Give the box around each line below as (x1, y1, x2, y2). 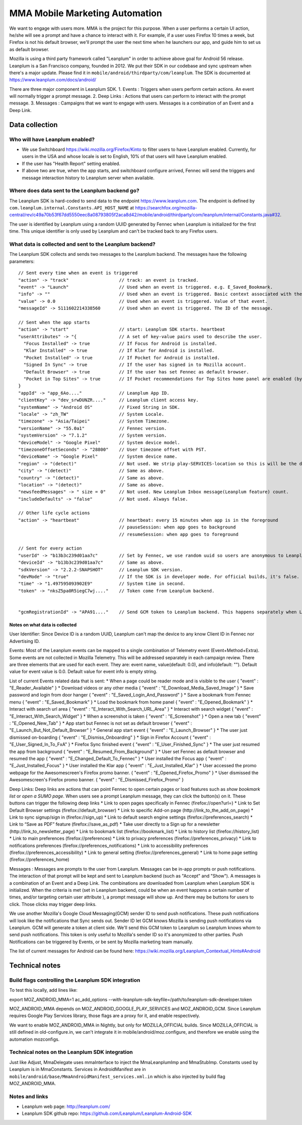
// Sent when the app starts (18, 319, 90, 325)
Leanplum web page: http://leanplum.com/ (22, 1103, 111, 1110)
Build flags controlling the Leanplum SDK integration (9, 977, 140, 984)
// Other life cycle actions (18, 510, 90, 516)
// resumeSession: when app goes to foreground (119, 531, 239, 537)
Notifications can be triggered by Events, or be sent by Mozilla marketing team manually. (9, 939, 193, 945)
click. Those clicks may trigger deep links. (9, 901, 97, 907)
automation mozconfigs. (9, 1036, 60, 1042)
